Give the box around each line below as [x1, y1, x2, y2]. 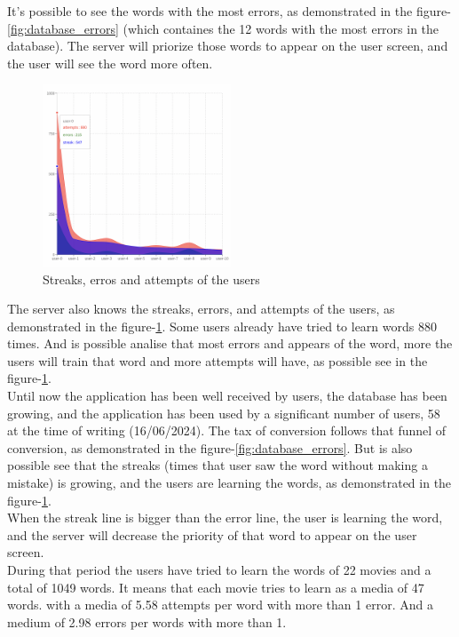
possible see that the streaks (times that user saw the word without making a [7, 456, 428, 474]
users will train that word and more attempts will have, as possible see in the [7, 351, 428, 370]
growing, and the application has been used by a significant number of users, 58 [7, 403, 440, 422]
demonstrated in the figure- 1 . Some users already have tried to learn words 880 [7, 316, 437, 335]
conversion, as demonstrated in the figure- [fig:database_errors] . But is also [7, 438, 413, 457]
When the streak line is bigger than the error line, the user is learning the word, [7, 508, 443, 527]
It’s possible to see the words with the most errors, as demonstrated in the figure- [7, 2, 451, 20]
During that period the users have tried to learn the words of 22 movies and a [7, 561, 431, 579]
